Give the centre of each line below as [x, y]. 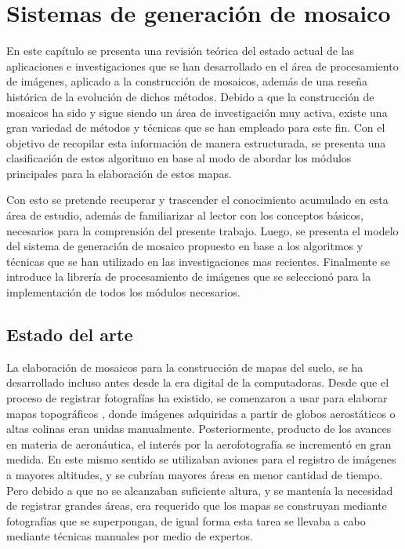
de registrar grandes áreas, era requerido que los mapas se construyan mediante [197, 505]
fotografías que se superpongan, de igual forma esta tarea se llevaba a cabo [186, 520]
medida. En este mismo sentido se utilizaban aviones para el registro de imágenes [201, 459]
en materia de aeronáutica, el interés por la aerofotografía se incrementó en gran [199, 444]
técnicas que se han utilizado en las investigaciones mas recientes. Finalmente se [198, 261]
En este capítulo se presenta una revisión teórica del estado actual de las [181, 51]
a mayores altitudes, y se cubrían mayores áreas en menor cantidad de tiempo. [195, 474]
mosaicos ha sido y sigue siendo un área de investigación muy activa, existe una [197, 112]
